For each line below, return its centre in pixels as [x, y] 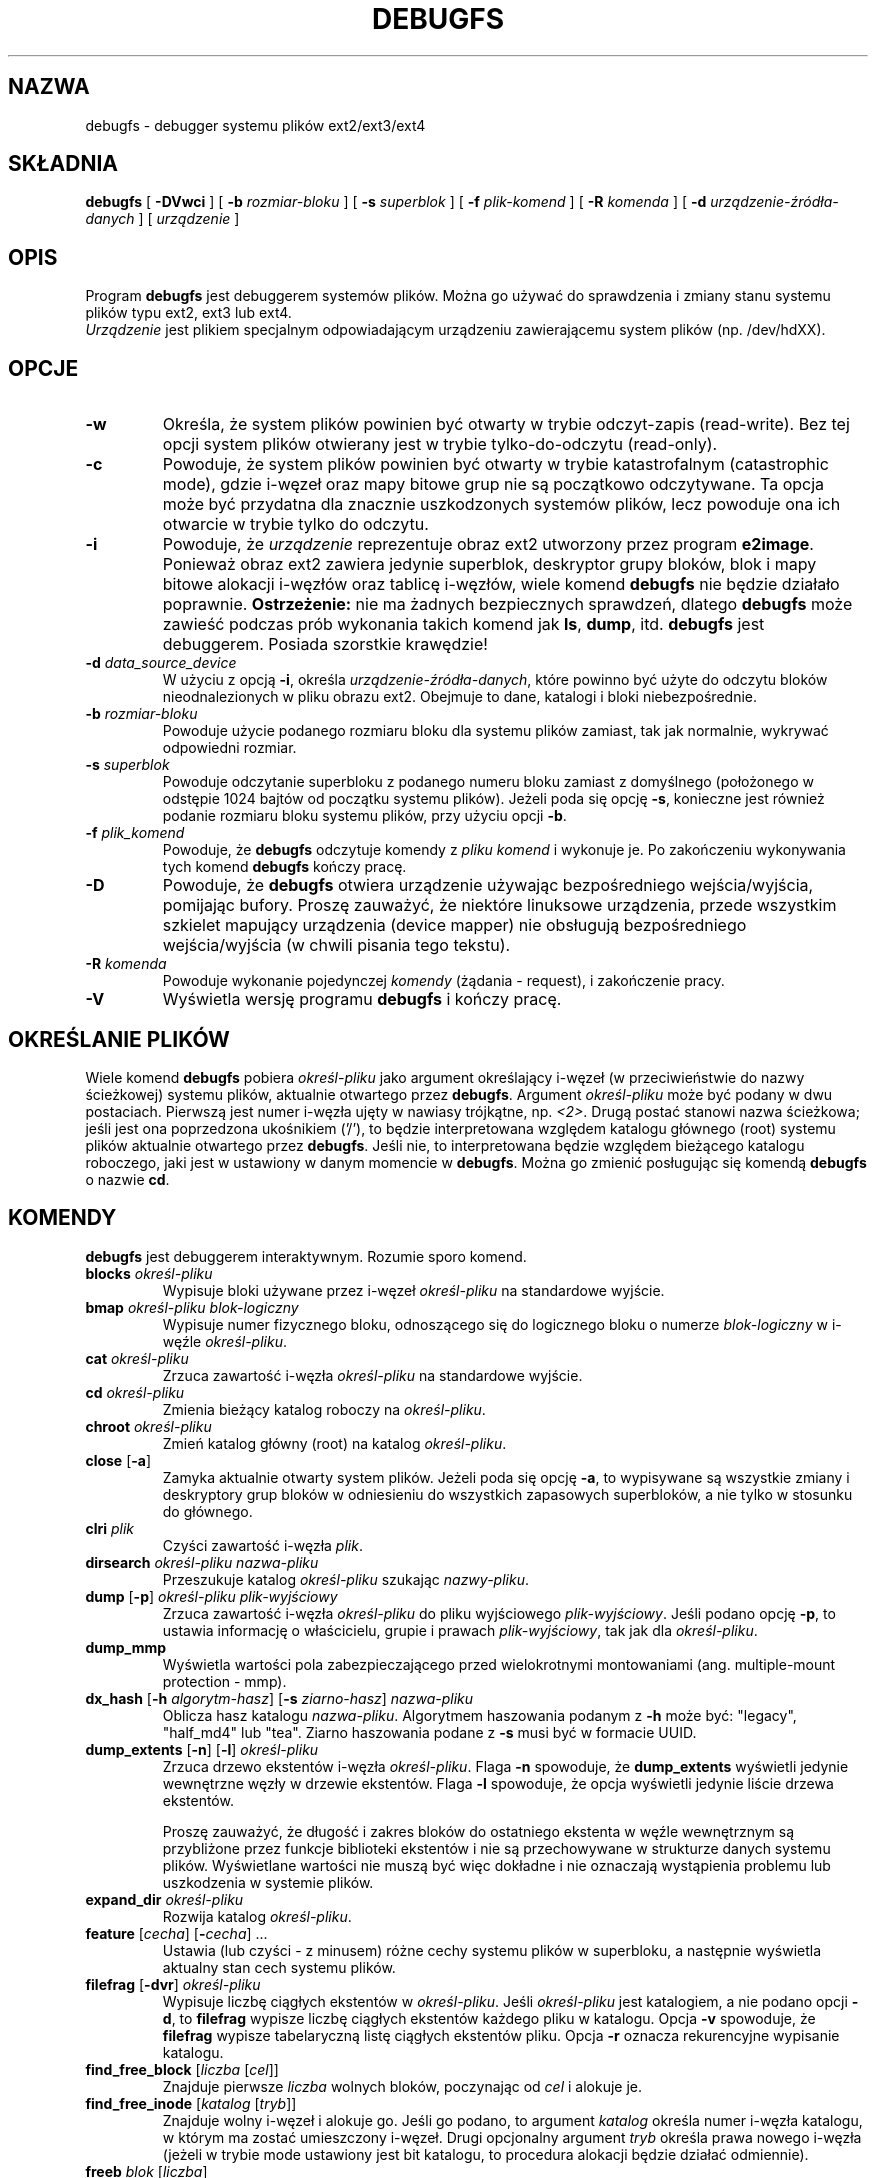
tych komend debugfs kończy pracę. [284, 867]
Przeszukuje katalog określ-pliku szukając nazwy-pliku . [345, 1579]
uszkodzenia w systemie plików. [268, 1882]
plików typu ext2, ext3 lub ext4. [188, 313]
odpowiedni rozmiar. [229, 748]
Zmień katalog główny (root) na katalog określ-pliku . [334, 1443]
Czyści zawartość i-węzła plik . [262, 1545]
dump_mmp [126, 1647]
